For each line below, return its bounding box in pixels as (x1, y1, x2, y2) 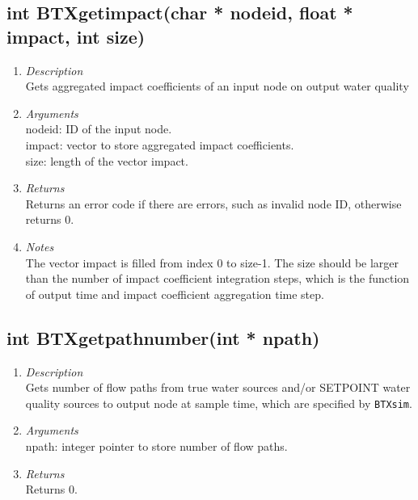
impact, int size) (6, 23, 146, 48)
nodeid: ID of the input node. (25, 120, 172, 137)
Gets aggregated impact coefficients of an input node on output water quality (25, 78, 409, 95)
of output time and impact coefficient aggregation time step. (25, 285, 324, 302)
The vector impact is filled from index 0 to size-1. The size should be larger (25, 254, 399, 271)
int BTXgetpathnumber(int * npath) (6, 325, 320, 350)
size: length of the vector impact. (25, 152, 188, 169)
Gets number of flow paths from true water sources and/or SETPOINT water (25, 379, 411, 396)
